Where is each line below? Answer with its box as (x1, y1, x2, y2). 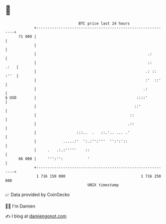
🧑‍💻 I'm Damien (5, 203, 36, 209)
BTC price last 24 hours (79, 21, 130, 26)
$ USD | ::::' (5, 95, 148, 100)
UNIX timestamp (87, 182, 119, 188)
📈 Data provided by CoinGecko (5, 192, 70, 198)
